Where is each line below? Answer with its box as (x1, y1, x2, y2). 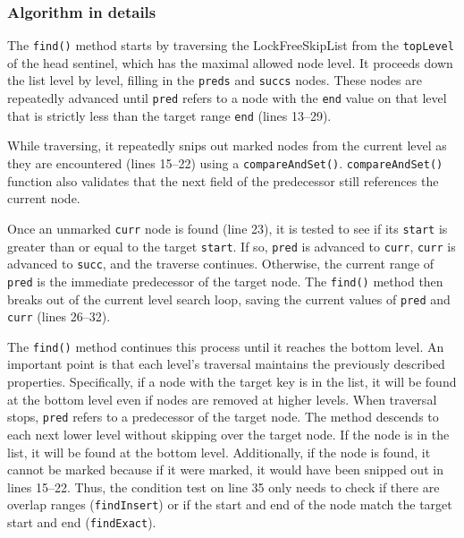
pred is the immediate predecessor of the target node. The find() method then (7, 271, 443, 290)
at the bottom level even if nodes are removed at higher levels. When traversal (7, 389, 437, 408)
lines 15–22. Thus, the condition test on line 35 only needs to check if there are (7, 477, 440, 496)
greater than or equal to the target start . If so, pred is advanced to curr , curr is (7, 236, 456, 255)
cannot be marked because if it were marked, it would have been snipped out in (7, 460, 443, 479)
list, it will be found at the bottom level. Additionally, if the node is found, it (7, 442, 431, 461)
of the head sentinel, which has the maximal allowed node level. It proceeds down (7, 53, 453, 72)
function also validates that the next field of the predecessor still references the (7, 171, 439, 190)
